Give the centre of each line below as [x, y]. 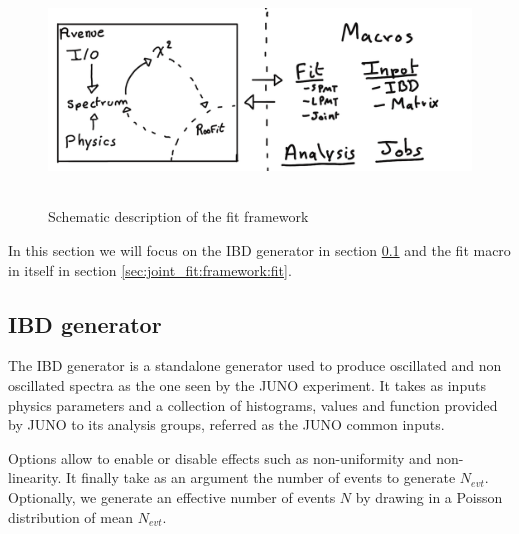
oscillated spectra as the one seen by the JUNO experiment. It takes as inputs [247, 384]
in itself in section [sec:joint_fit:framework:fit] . [150, 269]
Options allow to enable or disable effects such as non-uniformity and [220, 457]
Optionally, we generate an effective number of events [172, 496]
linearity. [35, 477]
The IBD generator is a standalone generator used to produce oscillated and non [255, 365]
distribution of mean [70, 516]
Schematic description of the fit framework [178, 216]
